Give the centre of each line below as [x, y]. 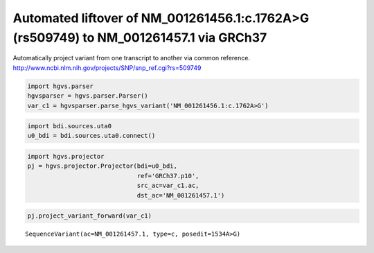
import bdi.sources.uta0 [70, 126]
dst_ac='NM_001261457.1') [181, 195]
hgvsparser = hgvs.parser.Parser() [88, 96]
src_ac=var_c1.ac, [168, 186]
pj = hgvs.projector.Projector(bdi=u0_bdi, [103, 166]
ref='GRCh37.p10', [168, 176]
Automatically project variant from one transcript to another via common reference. [132, 58]
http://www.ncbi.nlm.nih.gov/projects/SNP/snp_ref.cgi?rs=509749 [107, 68]
